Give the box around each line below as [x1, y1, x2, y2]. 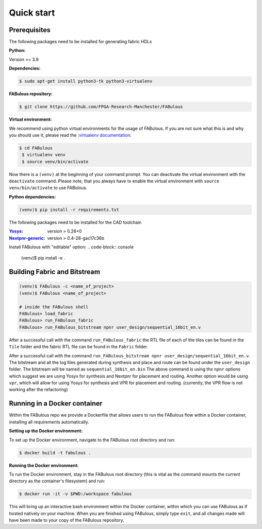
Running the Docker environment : [9, 462, 79, 468]
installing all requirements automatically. [9, 419, 89, 425]
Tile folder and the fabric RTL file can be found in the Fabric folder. [9, 344, 148, 350]
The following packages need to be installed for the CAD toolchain [9, 219, 142, 225]
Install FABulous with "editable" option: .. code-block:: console [9, 244, 134, 250]
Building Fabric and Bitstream [9, 268, 100, 276]
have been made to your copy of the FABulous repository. [9, 517, 124, 523]
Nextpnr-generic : [9, 235, 46, 241]
